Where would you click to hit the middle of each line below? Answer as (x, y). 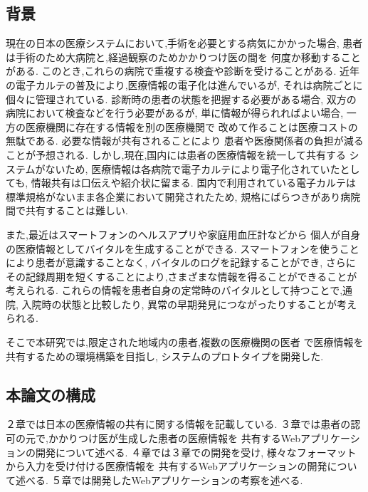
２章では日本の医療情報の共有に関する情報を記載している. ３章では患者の (178, 424)
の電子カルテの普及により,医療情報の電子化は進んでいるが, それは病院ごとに (184, 84)
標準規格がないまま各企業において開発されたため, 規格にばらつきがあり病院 (183, 196)
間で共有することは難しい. (67, 210)
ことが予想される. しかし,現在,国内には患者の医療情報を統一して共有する (176, 154)
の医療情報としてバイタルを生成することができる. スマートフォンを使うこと (183, 248)
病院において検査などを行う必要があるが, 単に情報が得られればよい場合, (175, 113)
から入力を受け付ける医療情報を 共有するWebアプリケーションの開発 (167, 466)
